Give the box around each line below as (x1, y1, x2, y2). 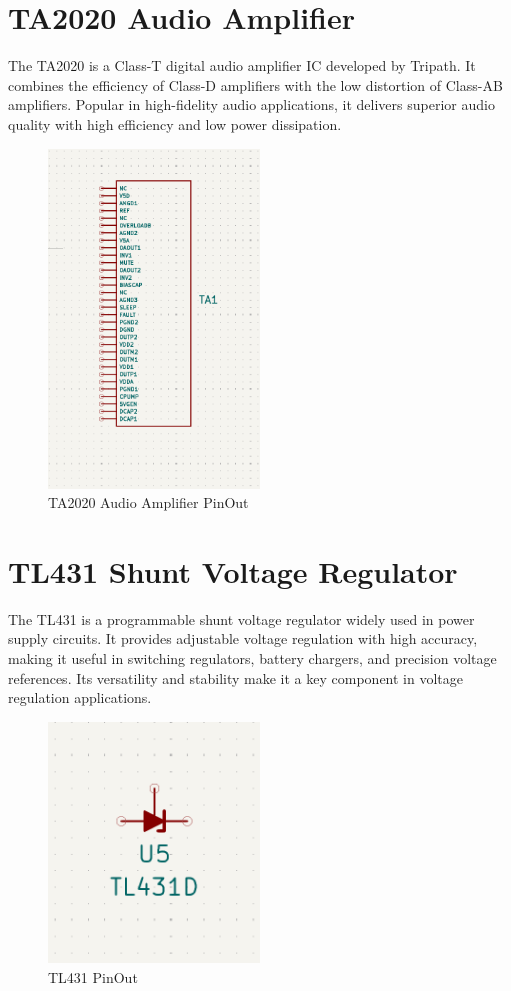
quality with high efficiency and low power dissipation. (8, 113, 342, 134)
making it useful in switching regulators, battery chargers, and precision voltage (8, 648, 497, 669)
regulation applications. (8, 687, 152, 708)
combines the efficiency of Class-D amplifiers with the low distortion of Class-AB (8, 74, 503, 95)
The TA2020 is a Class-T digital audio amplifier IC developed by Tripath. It (8, 55, 476, 76)
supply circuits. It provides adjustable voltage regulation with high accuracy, (8, 628, 478, 649)
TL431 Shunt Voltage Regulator (8, 550, 458, 591)
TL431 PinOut (48, 966, 138, 987)
